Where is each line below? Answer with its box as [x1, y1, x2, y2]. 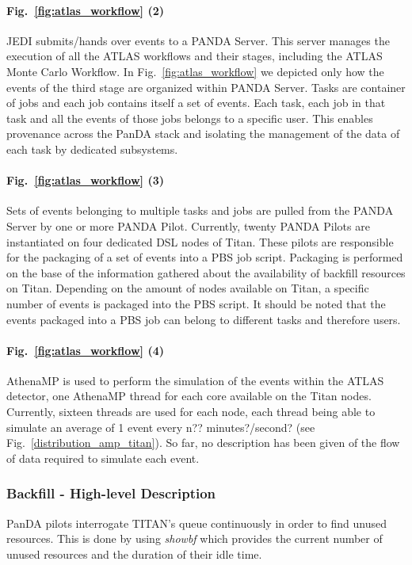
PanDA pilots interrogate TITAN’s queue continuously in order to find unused [6, 514, 387, 531]
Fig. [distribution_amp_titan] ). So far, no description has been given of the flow [6, 434, 400, 451]
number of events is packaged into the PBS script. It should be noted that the [6, 295, 386, 311]
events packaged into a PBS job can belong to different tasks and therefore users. [6, 311, 401, 327]
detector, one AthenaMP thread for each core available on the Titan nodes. [6, 387, 372, 404]
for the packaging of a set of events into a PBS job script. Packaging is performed [6, 249, 403, 265]
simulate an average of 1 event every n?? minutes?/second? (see [6, 418, 315, 435]
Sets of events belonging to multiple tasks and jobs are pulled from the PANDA [6, 202, 394, 219]
